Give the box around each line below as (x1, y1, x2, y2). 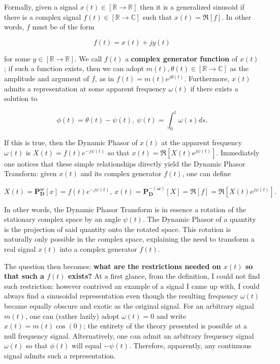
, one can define (182, 168, 231, 179)
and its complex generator (80, 168, 162, 179)
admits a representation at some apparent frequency (4, 83, 166, 93)
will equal (71, 340, 102, 351)
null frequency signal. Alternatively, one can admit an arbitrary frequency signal (4, 330, 254, 341)
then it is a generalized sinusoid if (140, 2, 244, 12)
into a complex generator (59, 244, 137, 254)
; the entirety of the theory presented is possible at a (83, 320, 247, 331)
